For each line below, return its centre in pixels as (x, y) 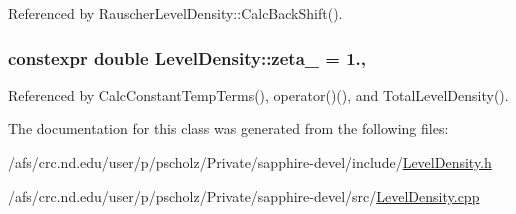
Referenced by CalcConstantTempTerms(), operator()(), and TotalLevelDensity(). (258, 94)
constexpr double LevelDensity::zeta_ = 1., (187, 57)
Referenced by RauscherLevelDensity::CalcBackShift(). (175, 13)
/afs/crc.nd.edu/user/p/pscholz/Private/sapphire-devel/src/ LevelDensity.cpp (244, 195)
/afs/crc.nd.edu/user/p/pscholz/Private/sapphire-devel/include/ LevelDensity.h (250, 162)
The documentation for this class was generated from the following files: (228, 128)
